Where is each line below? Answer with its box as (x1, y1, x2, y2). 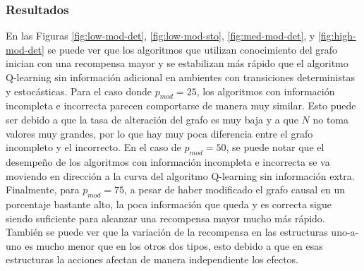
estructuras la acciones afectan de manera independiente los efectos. (6, 252, 299, 267)
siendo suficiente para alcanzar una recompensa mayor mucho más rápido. (6, 210, 325, 225)
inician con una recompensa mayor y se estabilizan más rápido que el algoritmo (6, 56, 348, 71)
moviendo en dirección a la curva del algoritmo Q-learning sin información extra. (6, 168, 355, 183)
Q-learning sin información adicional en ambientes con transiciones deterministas (6, 70, 355, 84)
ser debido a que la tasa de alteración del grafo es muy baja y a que (6, 112, 298, 126)
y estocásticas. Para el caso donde (6, 83, 152, 98)
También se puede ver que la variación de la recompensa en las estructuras (6, 224, 328, 239)
